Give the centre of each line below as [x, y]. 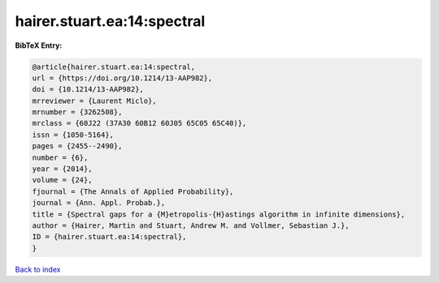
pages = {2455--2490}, [77, 146]
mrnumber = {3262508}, [77, 112]
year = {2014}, [62, 169]
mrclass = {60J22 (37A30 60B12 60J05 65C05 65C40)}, [139, 123]
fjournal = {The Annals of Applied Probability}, [133, 191]
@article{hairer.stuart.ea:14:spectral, [113, 66]
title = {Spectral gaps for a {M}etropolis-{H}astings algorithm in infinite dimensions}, [219, 214]
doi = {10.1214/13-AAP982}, [88, 90]
